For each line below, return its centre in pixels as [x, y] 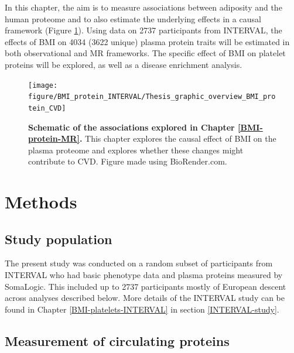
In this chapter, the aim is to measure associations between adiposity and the [143, 7]
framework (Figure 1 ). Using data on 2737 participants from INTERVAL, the [143, 30]
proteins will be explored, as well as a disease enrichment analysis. [124, 64]
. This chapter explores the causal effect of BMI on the [178, 138]
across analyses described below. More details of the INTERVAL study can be [145, 298]
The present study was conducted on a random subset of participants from [139, 263]
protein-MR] [54, 138]
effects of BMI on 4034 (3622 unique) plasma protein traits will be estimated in [147, 41]
